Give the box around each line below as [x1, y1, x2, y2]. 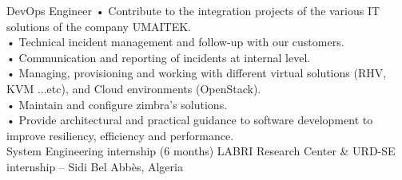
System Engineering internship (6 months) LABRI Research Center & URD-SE [6, 143, 396, 159]
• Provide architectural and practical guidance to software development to [6, 112, 373, 128]
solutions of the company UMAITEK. [6, 18, 191, 34]
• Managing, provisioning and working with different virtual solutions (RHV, [6, 65, 387, 81]
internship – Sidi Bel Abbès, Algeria [6, 158, 183, 174]
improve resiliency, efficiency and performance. [6, 127, 234, 143]
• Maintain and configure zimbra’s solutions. [6, 96, 228, 112]
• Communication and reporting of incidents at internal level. [6, 49, 311, 65]
